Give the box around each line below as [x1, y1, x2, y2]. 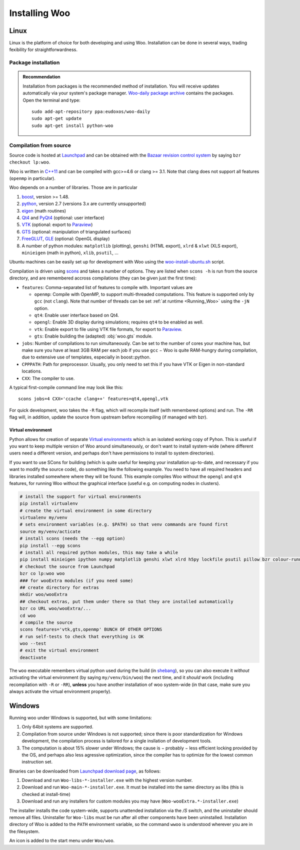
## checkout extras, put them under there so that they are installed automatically [19, 598, 233, 604]
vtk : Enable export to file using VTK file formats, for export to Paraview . [34, 326, 182, 332]
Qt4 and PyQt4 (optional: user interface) [21, 215, 105, 221]
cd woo [19, 612, 36, 618]
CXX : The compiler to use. [21, 375, 75, 381]
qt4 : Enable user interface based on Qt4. [34, 312, 119, 318]
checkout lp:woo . [9, 159, 50, 165]
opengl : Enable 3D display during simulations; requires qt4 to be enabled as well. [34, 319, 203, 325]
